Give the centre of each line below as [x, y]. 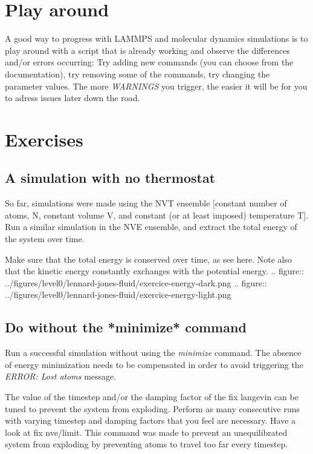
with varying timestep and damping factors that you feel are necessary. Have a [150, 420]
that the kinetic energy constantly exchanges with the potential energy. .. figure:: [154, 271]
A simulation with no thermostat [110, 178]
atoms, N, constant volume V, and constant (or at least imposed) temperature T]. [157, 215]
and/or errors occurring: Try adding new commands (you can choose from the [149, 62]
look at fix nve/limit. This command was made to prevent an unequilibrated [146, 432]
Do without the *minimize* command [126, 327]
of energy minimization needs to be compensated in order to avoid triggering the [154, 364]
